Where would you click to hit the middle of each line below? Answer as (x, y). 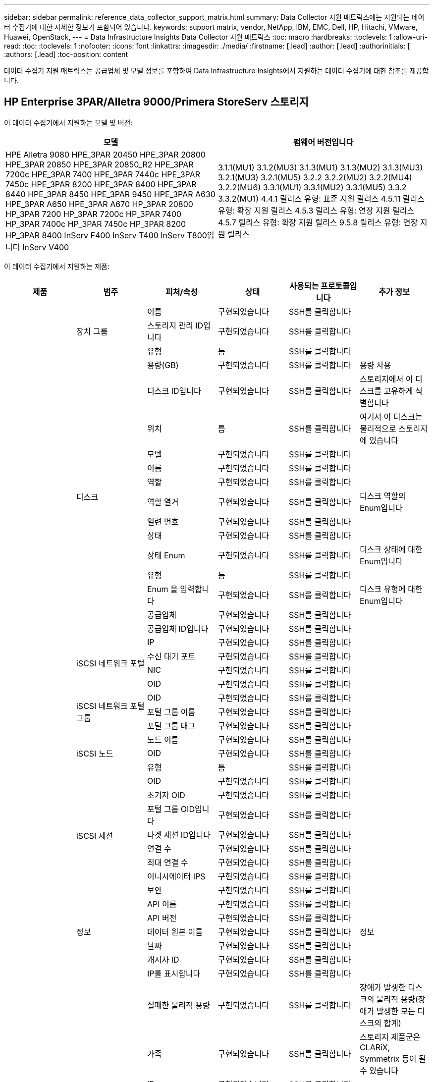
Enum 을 (162, 589)
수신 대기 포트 (171, 656)
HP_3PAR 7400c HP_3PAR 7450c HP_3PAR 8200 (96, 224)
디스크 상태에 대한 (391, 549)
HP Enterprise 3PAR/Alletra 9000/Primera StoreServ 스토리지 (156, 102)
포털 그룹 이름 (171, 712)
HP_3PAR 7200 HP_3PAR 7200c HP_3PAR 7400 (94, 214)
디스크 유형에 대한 (391, 589)
